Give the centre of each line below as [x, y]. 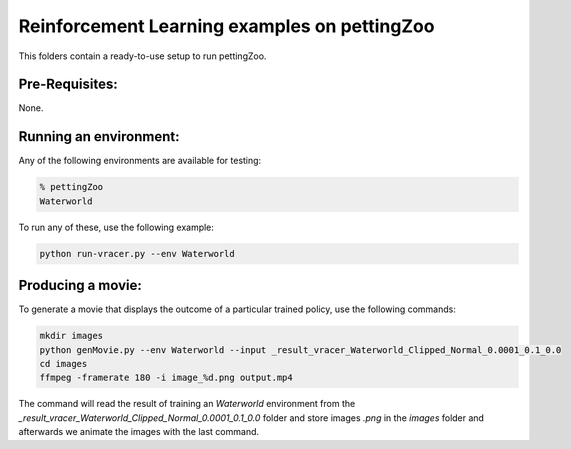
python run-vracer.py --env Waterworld [137, 253]
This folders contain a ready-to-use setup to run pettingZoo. [142, 56]
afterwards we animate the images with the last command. [139, 432]
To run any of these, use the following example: [116, 227]
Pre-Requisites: [68, 84]
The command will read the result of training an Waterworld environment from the [187, 404]
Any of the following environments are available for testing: [140, 161]
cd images [63, 363]
